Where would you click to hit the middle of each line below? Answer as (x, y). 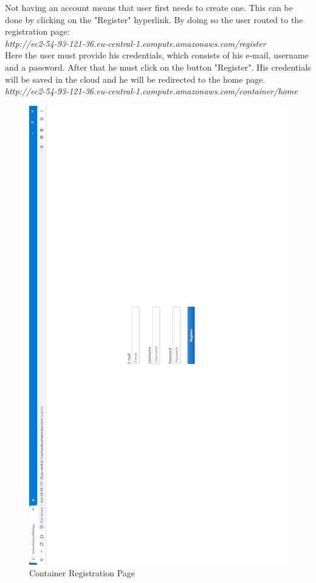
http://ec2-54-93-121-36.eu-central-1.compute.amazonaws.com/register (136, 43)
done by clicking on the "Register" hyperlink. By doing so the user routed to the (154, 19)
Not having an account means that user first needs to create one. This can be (149, 7)
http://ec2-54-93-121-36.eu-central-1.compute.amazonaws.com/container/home (151, 91)
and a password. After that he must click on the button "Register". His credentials (158, 67)
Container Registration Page (82, 573)
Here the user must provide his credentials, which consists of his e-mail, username (157, 55)
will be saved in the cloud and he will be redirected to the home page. (135, 79)
